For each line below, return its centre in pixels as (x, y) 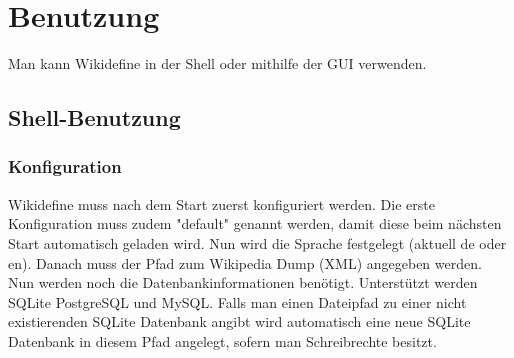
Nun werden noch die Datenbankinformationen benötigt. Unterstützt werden (243, 282)
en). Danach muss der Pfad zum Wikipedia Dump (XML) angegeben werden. (245, 262)
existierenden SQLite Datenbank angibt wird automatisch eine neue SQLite (239, 321)
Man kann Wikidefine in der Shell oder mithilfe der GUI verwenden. (217, 63)
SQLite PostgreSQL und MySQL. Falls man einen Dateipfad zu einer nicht (237, 301)
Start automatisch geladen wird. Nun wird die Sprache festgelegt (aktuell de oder (257, 242)
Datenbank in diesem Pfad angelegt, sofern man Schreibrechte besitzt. (222, 340)
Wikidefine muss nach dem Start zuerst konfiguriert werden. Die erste (221, 203)
